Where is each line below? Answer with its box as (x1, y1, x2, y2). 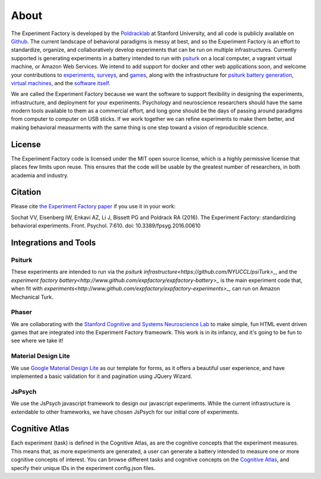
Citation (11, 187, 42, 198)
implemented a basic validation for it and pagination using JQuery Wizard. (11, 372, 193, 380)
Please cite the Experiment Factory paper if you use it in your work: (11, 203, 176, 210)
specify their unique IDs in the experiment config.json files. (11, 464, 156, 471)
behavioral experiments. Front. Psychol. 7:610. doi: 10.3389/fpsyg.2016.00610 (11, 222, 201, 229)
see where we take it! (11, 337, 64, 345)
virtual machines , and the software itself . (11, 79, 111, 86)
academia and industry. (11, 171, 68, 179)
